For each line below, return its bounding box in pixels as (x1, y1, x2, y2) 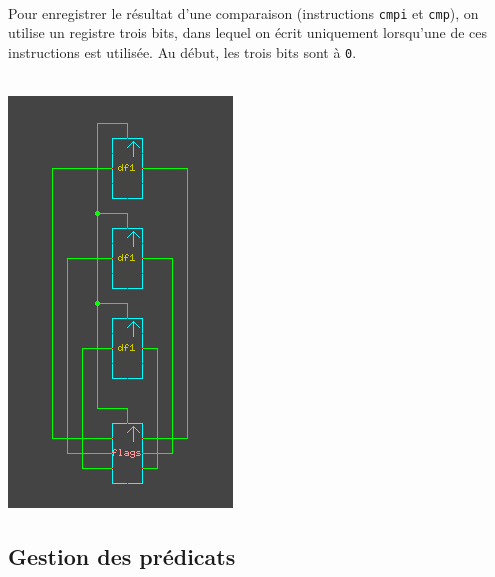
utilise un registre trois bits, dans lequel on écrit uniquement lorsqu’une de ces (8, 22, 488, 43)
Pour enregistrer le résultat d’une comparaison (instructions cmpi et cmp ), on (8, 2, 479, 23)
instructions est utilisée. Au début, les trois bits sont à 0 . (8, 41, 357, 62)
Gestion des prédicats (8, 541, 236, 572)
